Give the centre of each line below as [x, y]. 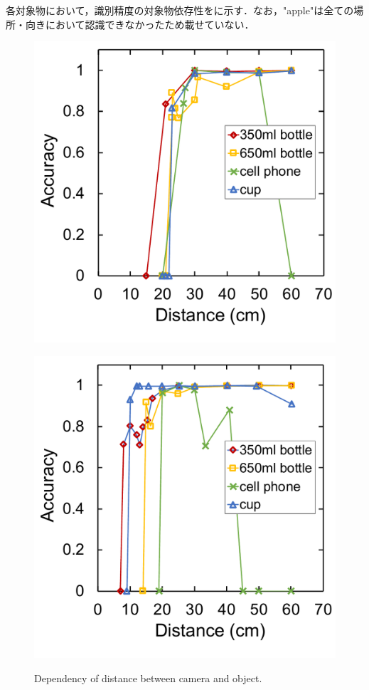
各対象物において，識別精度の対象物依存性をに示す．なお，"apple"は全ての [180, 10]
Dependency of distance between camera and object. [148, 678]
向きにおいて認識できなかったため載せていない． [140, 24]
